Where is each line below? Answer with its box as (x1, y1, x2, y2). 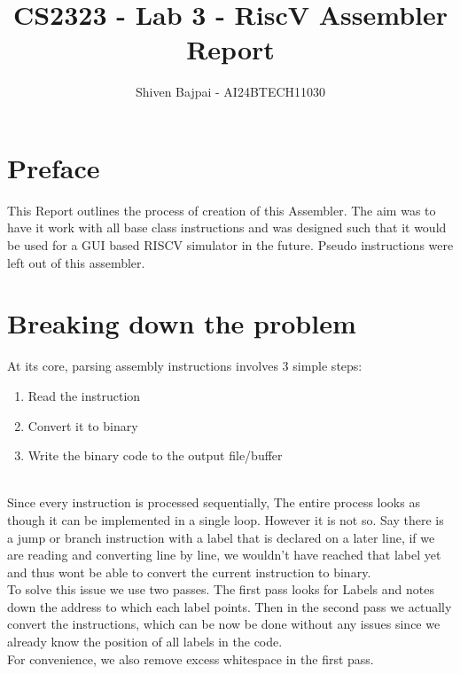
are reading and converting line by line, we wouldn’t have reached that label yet (7, 545, 441, 564)
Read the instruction (27, 386, 141, 404)
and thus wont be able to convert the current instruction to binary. (7, 562, 371, 581)
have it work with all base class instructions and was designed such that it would (7, 218, 447, 237)
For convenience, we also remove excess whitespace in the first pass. (7, 649, 374, 668)
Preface (7, 149, 100, 185)
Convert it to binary (27, 416, 138, 435)
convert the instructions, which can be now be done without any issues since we (7, 615, 441, 633)
